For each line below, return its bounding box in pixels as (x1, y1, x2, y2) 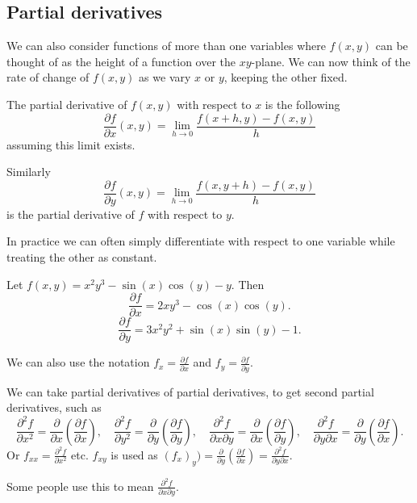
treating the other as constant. (6, 249, 157, 266)
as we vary (139, 69, 191, 86)
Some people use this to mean (6, 477, 154, 494)
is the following (265, 95, 340, 112)
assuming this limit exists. (6, 136, 136, 153)
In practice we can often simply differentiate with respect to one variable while (6, 233, 395, 249)
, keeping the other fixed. (223, 69, 348, 86)
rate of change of (6, 69, 90, 86)
